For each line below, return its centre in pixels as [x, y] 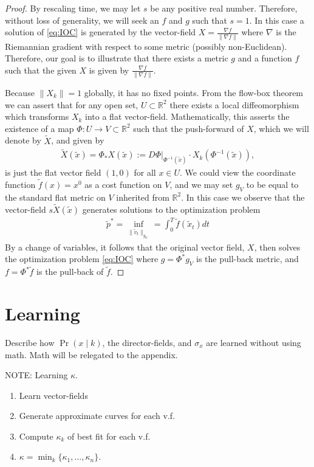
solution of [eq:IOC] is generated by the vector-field [101, 32]
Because [20, 92]
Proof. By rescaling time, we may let [73, 8]
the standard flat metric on [55, 197]
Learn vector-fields [53, 395]
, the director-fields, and [147, 342]
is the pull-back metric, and [247, 259]
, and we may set [201, 185]
